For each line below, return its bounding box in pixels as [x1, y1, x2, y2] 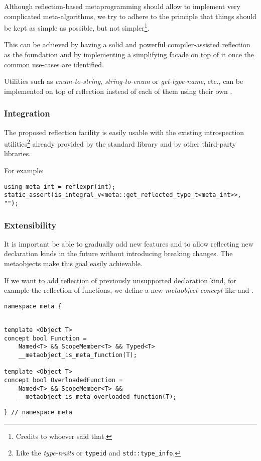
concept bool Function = [4, 334, 87, 342]
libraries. [4, 148, 31, 159]
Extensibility [4, 218, 57, 231]
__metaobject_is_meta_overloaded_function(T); [18, 393, 177, 401]
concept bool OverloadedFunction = [4, 377, 123, 384]
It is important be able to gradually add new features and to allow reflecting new [4, 238, 253, 249]
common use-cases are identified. [4, 59, 104, 69]
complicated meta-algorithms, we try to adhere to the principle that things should [4, 11, 256, 21]
